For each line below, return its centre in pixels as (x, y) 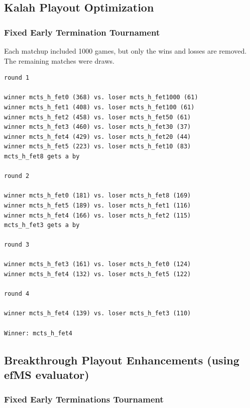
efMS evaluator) (47, 374)
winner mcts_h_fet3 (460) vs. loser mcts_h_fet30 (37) (98, 127)
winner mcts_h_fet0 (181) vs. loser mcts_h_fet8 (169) (98, 196)
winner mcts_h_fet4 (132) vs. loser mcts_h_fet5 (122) (98, 274)
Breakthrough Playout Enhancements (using (122, 360)
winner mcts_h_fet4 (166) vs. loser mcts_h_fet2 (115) (98, 215)
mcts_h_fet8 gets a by (42, 156)
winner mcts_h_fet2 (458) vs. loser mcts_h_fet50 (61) (98, 117)
